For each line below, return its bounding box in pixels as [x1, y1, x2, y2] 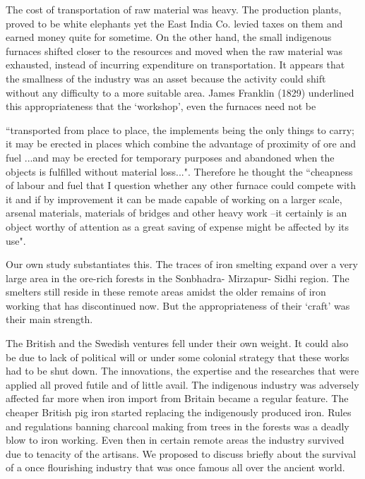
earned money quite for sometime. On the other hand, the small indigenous [6, 30, 332, 44]
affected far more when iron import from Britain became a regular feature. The [6, 391, 349, 406]
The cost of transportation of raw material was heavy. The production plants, [6, 2, 342, 16]
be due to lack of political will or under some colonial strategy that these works [6, 349, 349, 364]
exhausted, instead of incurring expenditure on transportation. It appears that [6, 57, 345, 72]
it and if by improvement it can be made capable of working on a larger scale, [6, 191, 342, 206]
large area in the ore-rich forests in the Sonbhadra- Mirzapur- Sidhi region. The [6, 270, 349, 285]
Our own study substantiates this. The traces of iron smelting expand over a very [6, 257, 358, 272]
